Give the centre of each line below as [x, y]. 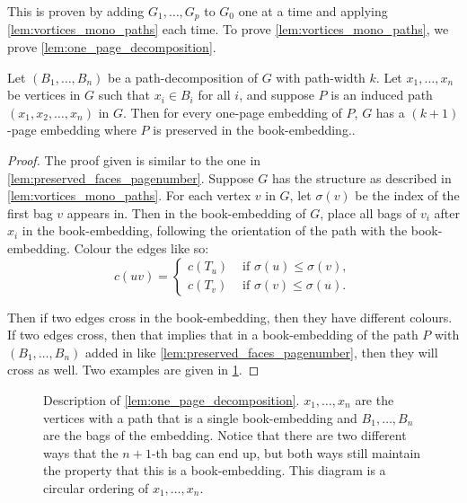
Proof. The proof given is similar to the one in [134, 160]
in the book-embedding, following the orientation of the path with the [215, 230]
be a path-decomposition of [183, 77]
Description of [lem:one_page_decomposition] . [172, 399]
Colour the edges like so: [141, 247]
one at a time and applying [313, 11]
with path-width [321, 77]
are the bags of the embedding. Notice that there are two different [225, 435]
